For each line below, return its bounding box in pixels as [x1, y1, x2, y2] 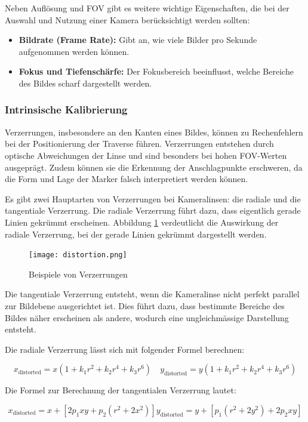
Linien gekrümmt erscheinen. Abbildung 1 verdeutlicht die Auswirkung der [5, 215, 279, 228]
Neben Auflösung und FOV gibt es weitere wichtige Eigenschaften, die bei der [5, 2, 289, 14]
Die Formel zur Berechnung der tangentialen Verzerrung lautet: [5, 384, 236, 396]
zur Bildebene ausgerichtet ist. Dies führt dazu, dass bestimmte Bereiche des [5, 299, 285, 312]
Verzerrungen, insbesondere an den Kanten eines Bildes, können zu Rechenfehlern [5, 125, 303, 138]
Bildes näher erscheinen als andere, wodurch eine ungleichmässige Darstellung [5, 311, 289, 324]
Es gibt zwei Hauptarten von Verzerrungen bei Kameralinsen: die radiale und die [5, 192, 301, 205]
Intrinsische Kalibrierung [5, 102, 128, 117]
